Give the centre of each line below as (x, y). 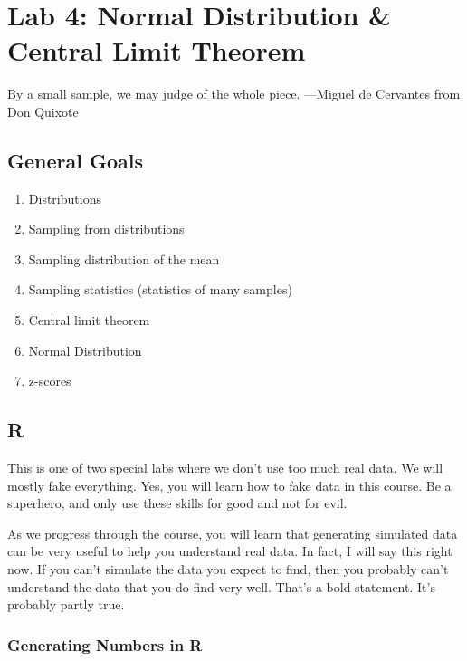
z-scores (50, 381)
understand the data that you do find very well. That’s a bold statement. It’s (221, 586)
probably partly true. (66, 604)
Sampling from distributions (106, 229)
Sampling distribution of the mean (124, 259)
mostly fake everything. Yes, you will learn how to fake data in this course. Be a (229, 485)
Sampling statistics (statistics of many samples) (160, 289)
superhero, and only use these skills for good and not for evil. (177, 503)
